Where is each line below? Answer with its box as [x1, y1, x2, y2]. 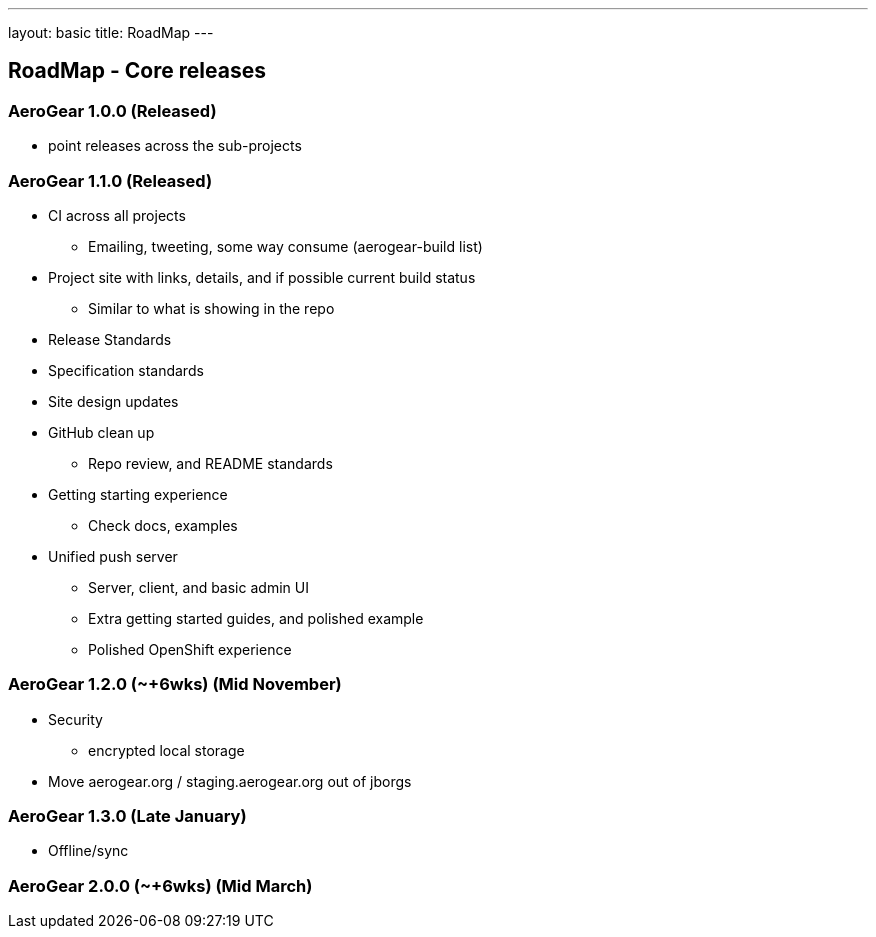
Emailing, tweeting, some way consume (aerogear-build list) [88, 237, 483, 255]
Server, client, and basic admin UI [88, 578, 309, 596]
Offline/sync [48, 842, 129, 860]
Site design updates [48, 392, 179, 410]
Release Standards [48, 330, 172, 348]
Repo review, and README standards [88, 454, 333, 472]
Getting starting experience [48, 485, 228, 503]
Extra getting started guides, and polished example [88, 609, 424, 627]
